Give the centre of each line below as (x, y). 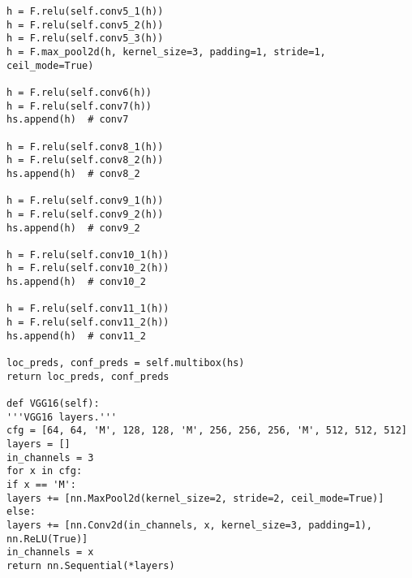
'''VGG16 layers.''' (62, 417)
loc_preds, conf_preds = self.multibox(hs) (126, 363)
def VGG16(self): (53, 404)
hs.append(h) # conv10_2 (76, 282)
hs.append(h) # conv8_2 (73, 173)
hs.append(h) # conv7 (68, 120)
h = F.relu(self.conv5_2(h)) (85, 25)
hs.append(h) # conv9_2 (73, 228)
